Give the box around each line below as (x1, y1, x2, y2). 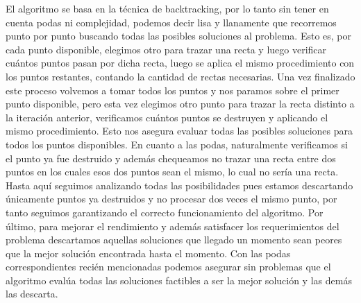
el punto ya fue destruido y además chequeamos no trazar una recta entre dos (6, 150, 336, 165)
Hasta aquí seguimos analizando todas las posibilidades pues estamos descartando (6, 178, 353, 192)
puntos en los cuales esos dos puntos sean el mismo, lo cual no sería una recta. (6, 164, 339, 179)
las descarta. (6, 286, 58, 301)
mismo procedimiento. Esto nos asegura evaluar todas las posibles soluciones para (6, 123, 353, 138)
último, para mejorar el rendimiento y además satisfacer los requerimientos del (6, 218, 339, 233)
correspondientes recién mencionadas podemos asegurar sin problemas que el (6, 259, 331, 274)
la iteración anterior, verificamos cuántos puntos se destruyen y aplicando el (6, 110, 328, 124)
